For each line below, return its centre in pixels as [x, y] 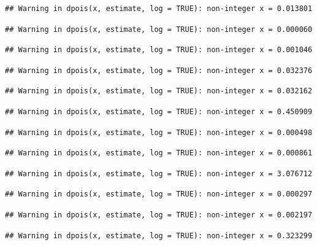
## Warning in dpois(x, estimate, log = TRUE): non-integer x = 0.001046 [159, 50]
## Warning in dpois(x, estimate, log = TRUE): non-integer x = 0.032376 [159, 70]
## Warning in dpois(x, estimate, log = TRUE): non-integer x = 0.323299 [159, 235]
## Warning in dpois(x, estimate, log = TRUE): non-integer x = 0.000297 [159, 194]
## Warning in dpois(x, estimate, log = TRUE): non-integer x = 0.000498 [159, 132]
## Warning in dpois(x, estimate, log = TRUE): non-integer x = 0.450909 [159, 111]
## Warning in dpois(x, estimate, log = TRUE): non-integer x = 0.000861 [159, 153]
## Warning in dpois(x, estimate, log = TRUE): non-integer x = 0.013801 [159, 9]
